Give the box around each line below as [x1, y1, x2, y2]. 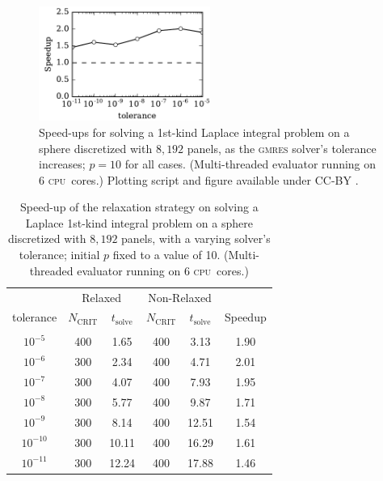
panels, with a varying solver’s [121, 230, 271, 247]
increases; [39, 155, 86, 172]
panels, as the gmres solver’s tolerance [187, 139, 377, 156]
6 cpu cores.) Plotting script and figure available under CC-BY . [39, 171, 359, 188]
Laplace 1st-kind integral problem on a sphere [25, 214, 253, 231]
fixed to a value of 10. [112, 246, 221, 263]
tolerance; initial [19, 246, 100, 263]
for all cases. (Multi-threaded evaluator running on [124, 155, 377, 172]
